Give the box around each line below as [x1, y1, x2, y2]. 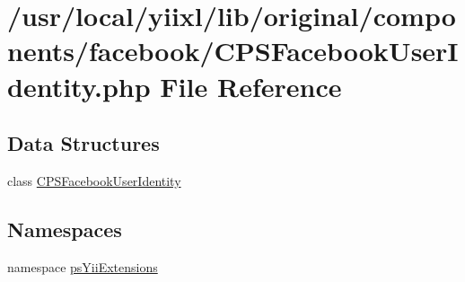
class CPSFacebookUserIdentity [7, 171, 181, 189]
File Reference [160, 67, 342, 104]
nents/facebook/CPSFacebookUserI [7, 32, 459, 69]
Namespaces [7, 215, 122, 242]
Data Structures [7, 129, 160, 157]
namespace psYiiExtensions [7, 257, 158, 276]
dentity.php [7, 67, 151, 104]
